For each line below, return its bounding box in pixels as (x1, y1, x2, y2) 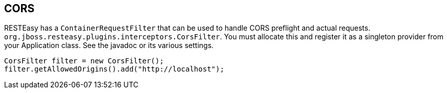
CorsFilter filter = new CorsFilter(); (4, 57, 164, 65)
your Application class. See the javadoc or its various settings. (4, 41, 214, 50)
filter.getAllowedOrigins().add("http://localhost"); (4, 65, 224, 74)
